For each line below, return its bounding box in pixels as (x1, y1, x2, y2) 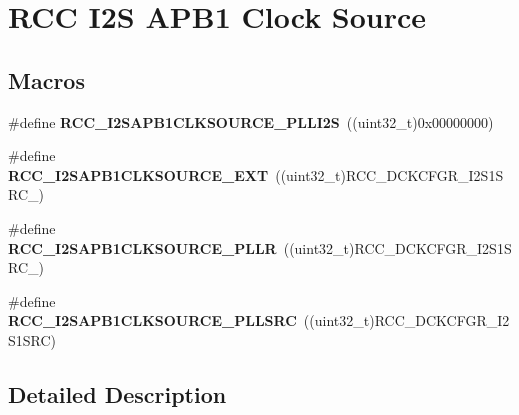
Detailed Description (8, 378, 227, 409)
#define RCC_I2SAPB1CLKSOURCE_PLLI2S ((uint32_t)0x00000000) (8, 111, 494, 132)
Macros (8, 64, 85, 95)
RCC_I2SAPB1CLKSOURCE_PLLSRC (8, 310, 297, 331)
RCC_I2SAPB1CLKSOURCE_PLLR (8, 237, 277, 258)
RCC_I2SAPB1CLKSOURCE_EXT (8, 164, 269, 185)
